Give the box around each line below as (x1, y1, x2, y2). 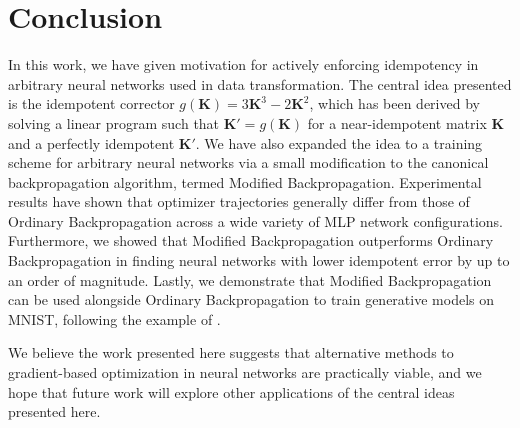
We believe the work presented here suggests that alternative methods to (8, 342, 454, 363)
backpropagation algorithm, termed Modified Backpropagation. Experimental (8, 171, 482, 192)
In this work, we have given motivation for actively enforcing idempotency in (8, 54, 479, 75)
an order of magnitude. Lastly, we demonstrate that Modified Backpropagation (8, 269, 492, 290)
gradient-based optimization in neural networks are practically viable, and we (8, 362, 482, 383)
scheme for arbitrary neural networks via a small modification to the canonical (8, 152, 489, 173)
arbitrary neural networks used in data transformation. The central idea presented (8, 73, 512, 94)
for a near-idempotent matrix (307, 112, 487, 133)
